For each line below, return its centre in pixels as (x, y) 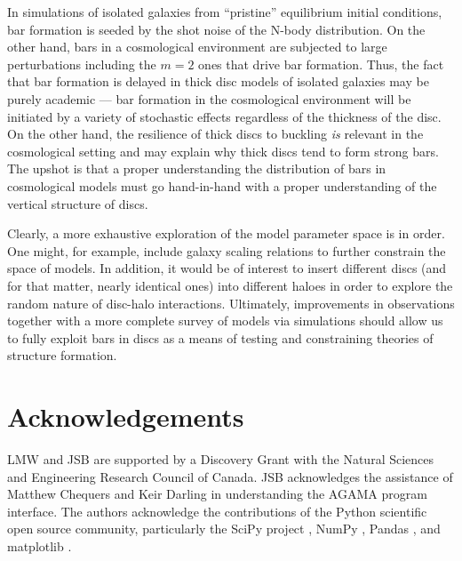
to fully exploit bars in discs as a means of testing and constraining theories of (220, 337)
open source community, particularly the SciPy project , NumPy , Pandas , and (224, 529)
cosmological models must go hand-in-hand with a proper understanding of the (222, 185)
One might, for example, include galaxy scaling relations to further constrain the (227, 250)
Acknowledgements (126, 417)
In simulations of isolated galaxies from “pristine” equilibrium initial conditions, (225, 12)
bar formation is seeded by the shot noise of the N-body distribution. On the (216, 29)
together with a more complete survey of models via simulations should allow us (225, 321)
